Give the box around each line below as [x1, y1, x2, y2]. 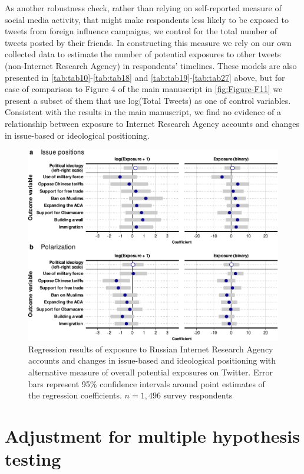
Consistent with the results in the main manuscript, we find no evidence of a [5, 106, 282, 118]
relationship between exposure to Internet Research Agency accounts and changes [5, 117, 300, 129]
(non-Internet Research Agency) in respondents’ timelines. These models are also [5, 59, 297, 71]
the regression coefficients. [28, 389, 122, 401]
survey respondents [163, 389, 233, 401]
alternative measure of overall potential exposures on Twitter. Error [28, 365, 273, 378]
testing [5, 447, 61, 471]
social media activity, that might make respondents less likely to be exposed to [5, 13, 289, 25]
